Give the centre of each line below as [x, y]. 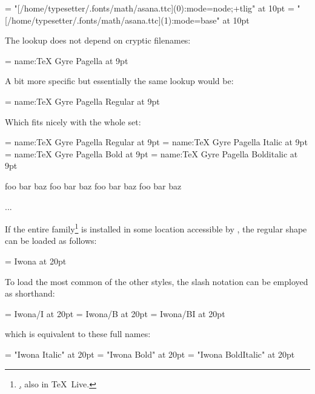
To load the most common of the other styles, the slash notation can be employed [157, 281]
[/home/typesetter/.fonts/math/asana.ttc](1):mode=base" [112, 20]
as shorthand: [30, 293]
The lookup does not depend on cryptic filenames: [98, 40]
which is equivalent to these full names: [78, 334]
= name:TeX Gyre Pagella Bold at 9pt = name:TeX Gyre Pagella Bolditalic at [151, 153]
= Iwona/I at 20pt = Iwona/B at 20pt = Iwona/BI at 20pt [115, 313]
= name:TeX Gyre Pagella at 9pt [67, 60]
